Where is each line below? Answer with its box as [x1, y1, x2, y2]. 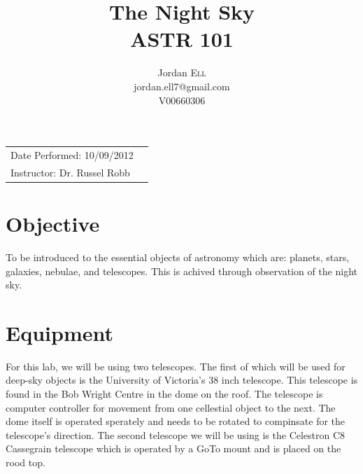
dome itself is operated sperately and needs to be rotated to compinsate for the [6, 414, 346, 428]
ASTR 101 [130, 25, 234, 53]
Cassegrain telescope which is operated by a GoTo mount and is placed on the [6, 441, 341, 456]
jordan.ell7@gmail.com [134, 78, 230, 93]
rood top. [6, 454, 45, 469]
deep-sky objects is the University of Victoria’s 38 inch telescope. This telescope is [6, 372, 358, 387]
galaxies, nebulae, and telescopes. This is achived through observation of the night [6, 263, 357, 278]
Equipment [6, 318, 113, 347]
